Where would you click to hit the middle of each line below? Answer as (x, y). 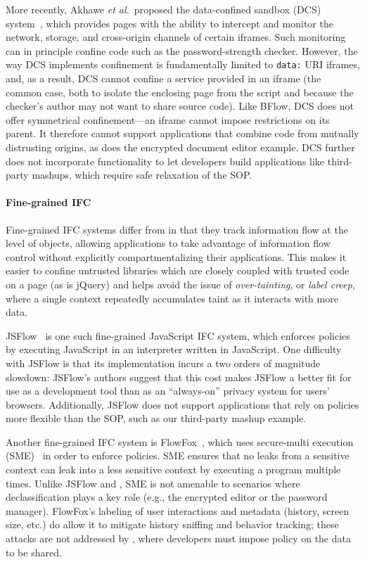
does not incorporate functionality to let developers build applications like (165, 161)
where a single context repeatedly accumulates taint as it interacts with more (172, 298)
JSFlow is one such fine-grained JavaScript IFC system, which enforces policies (178, 335)
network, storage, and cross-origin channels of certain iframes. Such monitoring (176, 37)
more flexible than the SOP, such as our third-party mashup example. (156, 418)
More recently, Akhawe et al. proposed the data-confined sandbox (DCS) (164, 9)
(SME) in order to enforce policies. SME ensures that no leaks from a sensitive (178, 455)
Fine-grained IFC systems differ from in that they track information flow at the (177, 229)
